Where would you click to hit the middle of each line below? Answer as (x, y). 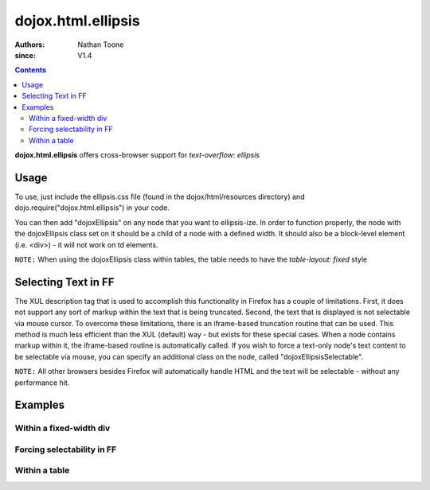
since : (25, 55)
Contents (31, 70)
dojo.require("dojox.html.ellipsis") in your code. (92, 208)
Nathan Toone (101, 45)
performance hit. (42, 383)
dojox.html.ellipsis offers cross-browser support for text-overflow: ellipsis (137, 155)
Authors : (30, 45)
